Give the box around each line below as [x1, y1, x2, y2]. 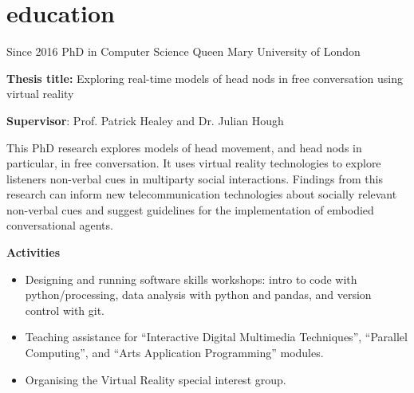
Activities [6, 244, 61, 261]
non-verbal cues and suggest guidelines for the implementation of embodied [6, 201, 374, 218]
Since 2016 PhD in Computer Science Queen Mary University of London [6, 43, 361, 60]
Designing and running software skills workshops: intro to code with [25, 270, 357, 287]
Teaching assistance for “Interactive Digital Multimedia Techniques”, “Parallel [25, 328, 408, 345]
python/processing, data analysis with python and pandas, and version [25, 286, 372, 303]
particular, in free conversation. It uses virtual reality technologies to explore [6, 155, 381, 171]
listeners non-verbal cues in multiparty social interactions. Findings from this [6, 170, 383, 187]
